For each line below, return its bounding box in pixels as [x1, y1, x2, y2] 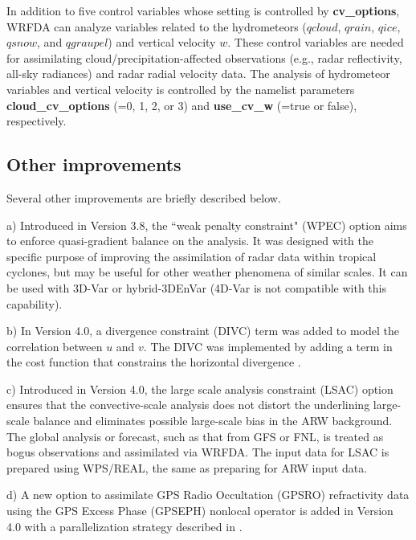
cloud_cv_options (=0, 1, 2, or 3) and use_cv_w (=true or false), [6, 96, 357, 113]
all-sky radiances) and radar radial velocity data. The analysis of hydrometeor [6, 65, 390, 82]
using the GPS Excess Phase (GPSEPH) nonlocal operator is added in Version [6, 502, 394, 519]
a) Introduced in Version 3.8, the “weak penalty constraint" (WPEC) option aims [6, 216, 407, 233]
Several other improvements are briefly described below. [6, 189, 281, 206]
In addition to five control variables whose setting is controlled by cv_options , [6, 2, 400, 18]
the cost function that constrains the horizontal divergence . [6, 354, 301, 370]
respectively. [6, 112, 67, 129]
